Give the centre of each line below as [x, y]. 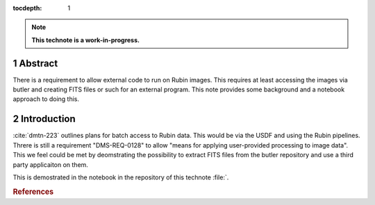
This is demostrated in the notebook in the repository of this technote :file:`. [121, 177]
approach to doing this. [46, 99]
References [33, 192]
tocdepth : [27, 8]
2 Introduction [44, 119]
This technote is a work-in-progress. [86, 40]
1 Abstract [35, 63]
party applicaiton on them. [50, 164]
